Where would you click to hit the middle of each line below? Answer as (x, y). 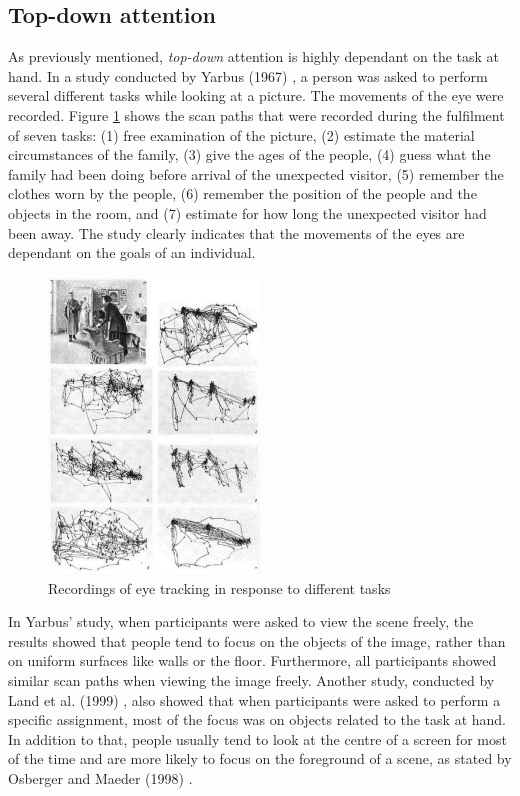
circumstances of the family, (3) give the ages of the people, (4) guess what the (249, 154)
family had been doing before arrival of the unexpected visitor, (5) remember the (256, 173)
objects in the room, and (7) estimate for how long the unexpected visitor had (247, 212)
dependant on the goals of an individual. (132, 252)
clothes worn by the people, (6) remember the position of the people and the (242, 193)
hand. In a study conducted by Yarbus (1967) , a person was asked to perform (248, 75)
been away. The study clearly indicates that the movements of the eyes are (236, 232)
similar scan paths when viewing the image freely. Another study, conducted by (251, 680)
